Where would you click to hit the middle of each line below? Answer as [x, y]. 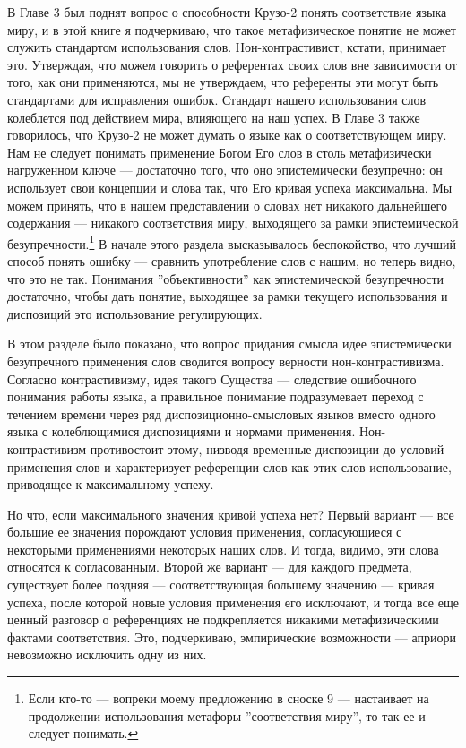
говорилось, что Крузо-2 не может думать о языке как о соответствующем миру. [227, 135]
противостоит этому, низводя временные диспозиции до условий [267, 448]
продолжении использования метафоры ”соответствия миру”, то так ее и [227, 715]
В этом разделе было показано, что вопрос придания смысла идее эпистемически [229, 344]
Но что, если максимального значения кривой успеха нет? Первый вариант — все [231, 514]
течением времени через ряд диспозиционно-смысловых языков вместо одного [221, 413]
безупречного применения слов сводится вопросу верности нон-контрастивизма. [226, 361]
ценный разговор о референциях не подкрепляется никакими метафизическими [223, 619]
